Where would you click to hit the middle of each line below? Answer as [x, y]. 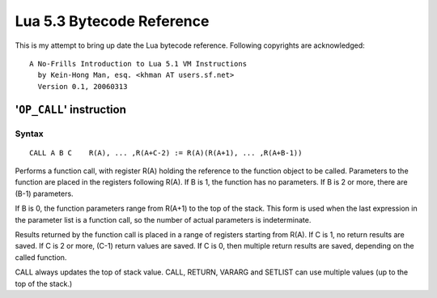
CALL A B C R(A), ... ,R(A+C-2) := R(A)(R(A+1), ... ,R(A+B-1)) [166, 153]
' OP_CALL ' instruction [71, 109]
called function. [41, 257]
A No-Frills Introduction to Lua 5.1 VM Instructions [138, 64]
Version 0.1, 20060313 [83, 86]
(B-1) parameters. [44, 194]
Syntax [29, 134]
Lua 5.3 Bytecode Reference [112, 21]
